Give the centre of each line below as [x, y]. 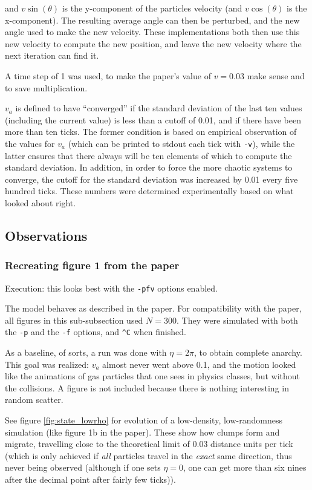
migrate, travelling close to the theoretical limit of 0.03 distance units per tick [149, 444]
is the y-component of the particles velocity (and [152, 8]
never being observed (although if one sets [83, 467]
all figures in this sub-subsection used [74, 320]
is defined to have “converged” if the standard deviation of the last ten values [159, 108]
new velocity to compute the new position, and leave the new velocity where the [153, 43]
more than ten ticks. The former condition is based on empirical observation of [151, 132]
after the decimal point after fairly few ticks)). [90, 479]
